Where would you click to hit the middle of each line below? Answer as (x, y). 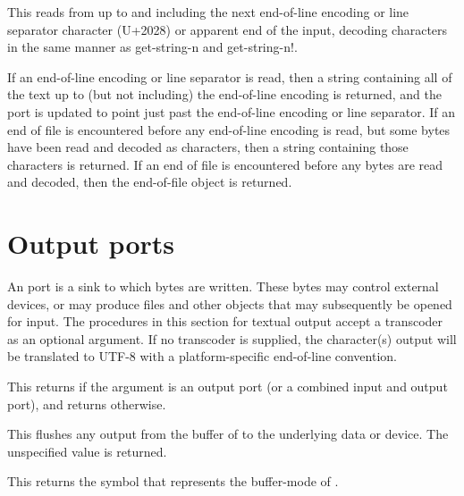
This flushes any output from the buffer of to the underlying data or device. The (228, 434)
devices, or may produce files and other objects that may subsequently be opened (230, 303)
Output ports (91, 244)
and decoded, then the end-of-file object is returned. (150, 182)
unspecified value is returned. (87, 451)
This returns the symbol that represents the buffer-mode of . (173, 481)
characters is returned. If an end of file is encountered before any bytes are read (225, 164)
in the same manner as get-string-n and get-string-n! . (152, 47)
